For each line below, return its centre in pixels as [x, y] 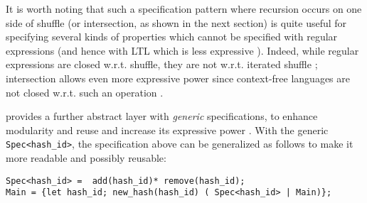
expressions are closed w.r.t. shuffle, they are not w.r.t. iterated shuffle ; [162, 64]
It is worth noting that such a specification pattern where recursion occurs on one [184, 9]
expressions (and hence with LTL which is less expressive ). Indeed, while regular [182, 50]
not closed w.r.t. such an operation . [85, 92]
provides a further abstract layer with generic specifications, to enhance [162, 116]
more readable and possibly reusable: [86, 158]
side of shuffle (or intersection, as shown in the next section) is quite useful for [176, 22]
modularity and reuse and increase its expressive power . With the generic [167, 130]
